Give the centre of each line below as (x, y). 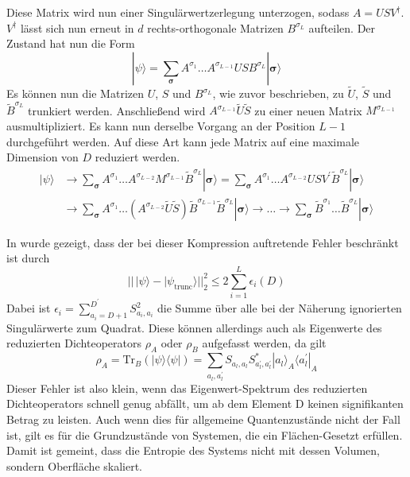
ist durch (28, 258)
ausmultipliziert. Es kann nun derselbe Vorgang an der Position (161, 125)
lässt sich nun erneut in (77, 27)
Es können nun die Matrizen (75, 93)
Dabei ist (29, 308)
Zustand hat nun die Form (71, 43)
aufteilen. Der (342, 27)
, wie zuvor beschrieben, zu (278, 93)
